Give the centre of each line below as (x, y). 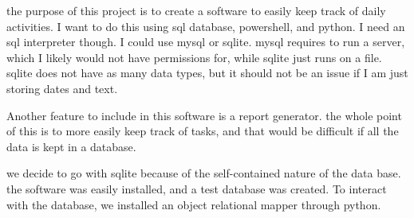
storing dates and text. (62, 88)
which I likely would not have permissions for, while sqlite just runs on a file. (194, 57)
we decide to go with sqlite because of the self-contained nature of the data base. (204, 173)
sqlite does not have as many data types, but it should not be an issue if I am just (207, 73)
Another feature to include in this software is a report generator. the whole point (204, 115)
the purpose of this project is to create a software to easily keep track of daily (196, 10)
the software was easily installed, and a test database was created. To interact (197, 188)
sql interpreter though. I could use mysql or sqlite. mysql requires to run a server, (206, 42)
